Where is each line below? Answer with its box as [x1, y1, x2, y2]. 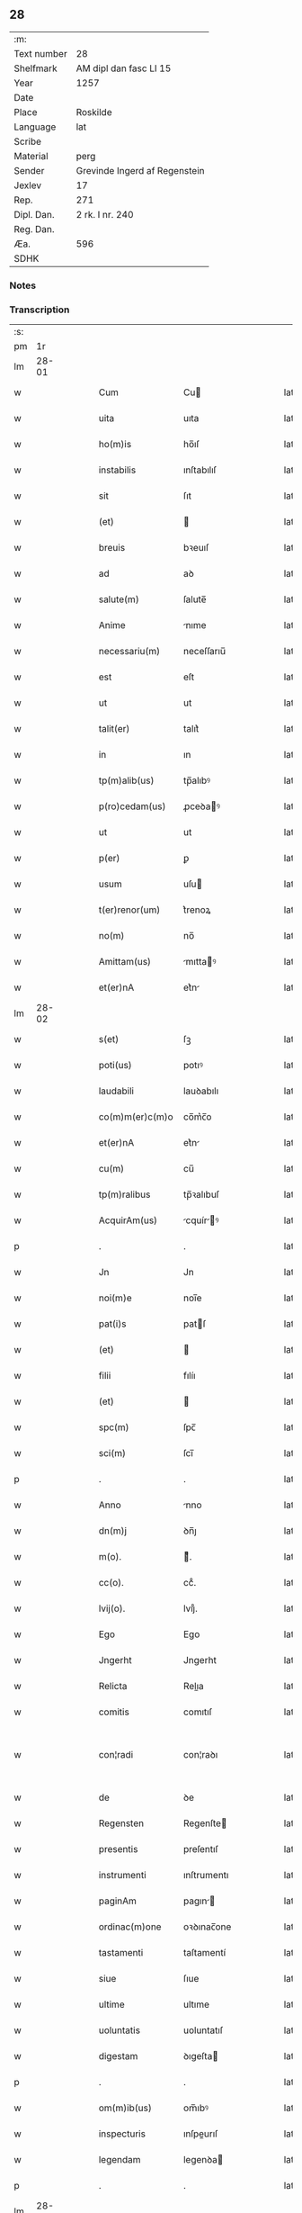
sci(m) [98, 1447, 126, 1460]
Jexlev [13, 179, 42, 192]
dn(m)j [98, 1525, 128, 1537]
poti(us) [98, 1059, 132, 1072]
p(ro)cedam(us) [98, 800, 166, 813]
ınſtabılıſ [182, 463, 218, 476]
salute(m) [98, 593, 139, 606]
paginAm [98, 1894, 138, 1907]
